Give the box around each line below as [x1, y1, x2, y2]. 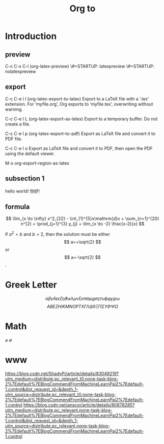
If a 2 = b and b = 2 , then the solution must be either [5, 230, 110, 237]
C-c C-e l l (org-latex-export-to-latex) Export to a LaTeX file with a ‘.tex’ [5, 95, 149, 101]
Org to [69, 3, 96, 14]
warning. [5, 106, 23, 112]
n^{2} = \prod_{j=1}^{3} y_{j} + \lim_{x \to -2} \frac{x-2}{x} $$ [20, 221, 145, 227]
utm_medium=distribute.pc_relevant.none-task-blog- [5, 407, 113, 413]
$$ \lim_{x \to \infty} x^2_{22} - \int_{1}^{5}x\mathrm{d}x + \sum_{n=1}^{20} [5, 216, 160, 222]
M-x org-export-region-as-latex [5, 160, 70, 166]
